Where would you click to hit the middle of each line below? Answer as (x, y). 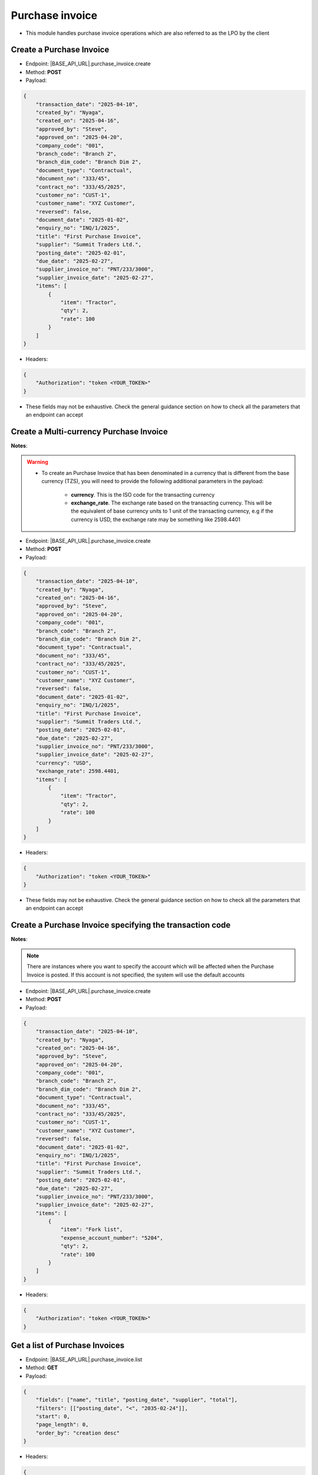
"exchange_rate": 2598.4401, (78, 771)
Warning (37, 462)
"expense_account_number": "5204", (112, 1238)
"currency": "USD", (64, 763)
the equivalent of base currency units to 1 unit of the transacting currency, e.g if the (172, 511)
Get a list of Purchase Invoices (68, 1345)
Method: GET (42, 1368)
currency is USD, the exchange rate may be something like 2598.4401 (156, 519)
